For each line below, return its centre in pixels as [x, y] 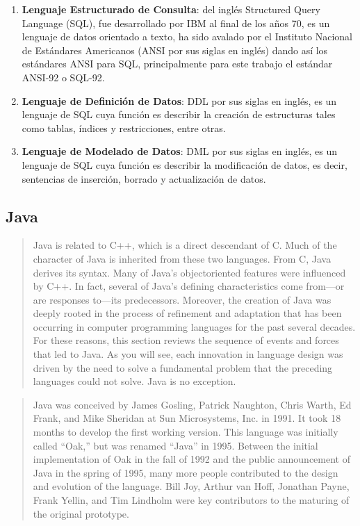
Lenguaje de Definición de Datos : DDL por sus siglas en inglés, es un [179, 100]
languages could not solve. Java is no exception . [134, 381]
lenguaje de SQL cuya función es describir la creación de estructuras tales [179, 114]
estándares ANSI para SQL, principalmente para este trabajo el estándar [177, 64]
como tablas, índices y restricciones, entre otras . [124, 128]
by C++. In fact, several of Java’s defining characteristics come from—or [189, 286]
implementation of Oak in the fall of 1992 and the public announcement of [191, 459]
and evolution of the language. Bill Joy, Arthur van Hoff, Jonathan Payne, [191, 486]
